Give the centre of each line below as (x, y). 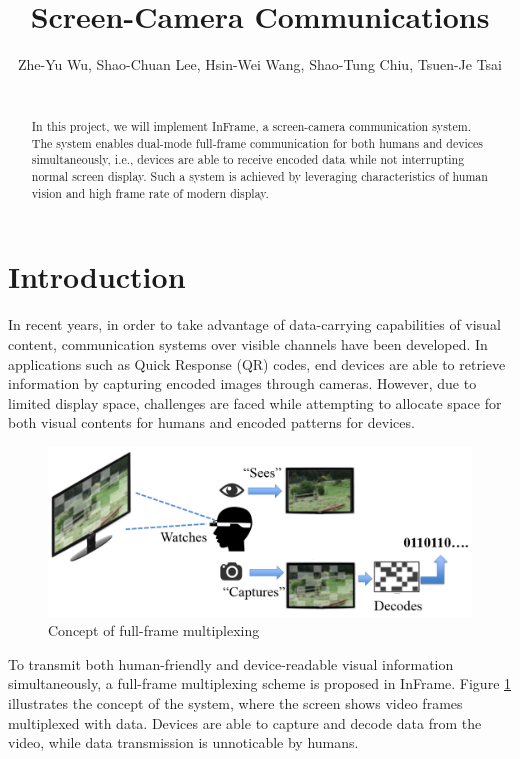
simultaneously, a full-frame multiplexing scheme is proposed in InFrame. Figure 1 (260, 683)
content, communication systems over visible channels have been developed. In (248, 343)
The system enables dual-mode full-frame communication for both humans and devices (257, 142)
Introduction (97, 276)
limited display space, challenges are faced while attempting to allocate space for (255, 402)
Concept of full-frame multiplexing (154, 630)
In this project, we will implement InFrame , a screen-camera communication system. (251, 126)
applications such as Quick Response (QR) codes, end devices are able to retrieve (257, 363)
